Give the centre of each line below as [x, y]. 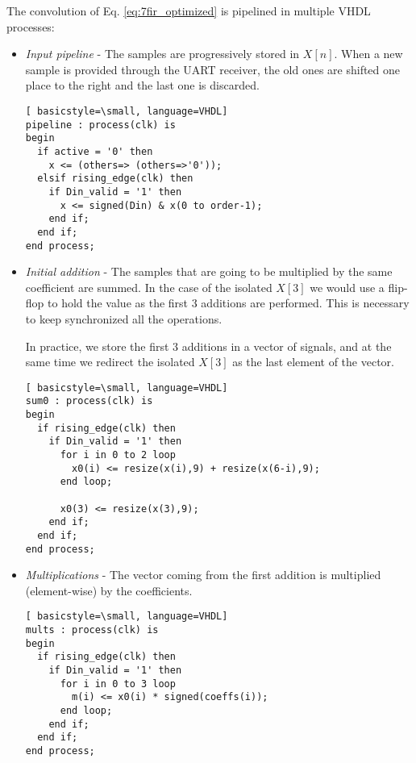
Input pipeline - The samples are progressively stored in [162, 54]
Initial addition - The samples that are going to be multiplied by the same [209, 271]
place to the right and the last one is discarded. [142, 85]
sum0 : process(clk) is [89, 401]
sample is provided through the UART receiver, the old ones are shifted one [213, 69]
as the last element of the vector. [313, 362]
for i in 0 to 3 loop [118, 684]
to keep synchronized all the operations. [124, 318]
